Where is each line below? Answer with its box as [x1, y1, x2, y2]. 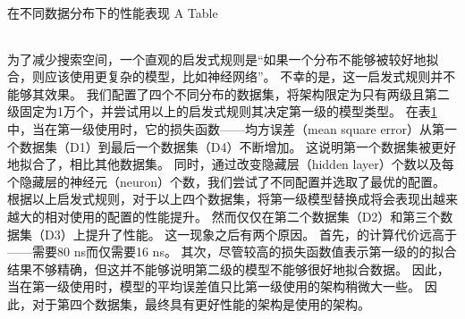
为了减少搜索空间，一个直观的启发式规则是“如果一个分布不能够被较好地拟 [7, 49, 439, 68]
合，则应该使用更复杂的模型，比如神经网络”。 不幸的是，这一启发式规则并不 [7, 67, 456, 86]
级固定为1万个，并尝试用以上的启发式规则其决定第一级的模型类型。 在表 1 [7, 102, 437, 121]
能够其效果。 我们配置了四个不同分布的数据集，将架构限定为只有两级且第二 [7, 84, 450, 103]
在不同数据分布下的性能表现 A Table [7, 4, 218, 21]
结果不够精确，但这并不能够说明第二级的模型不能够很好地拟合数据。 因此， [7, 259, 450, 278]
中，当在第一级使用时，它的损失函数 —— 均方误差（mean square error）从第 [7, 119, 445, 138]
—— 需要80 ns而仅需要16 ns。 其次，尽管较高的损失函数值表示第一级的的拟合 [7, 242, 457, 261]
